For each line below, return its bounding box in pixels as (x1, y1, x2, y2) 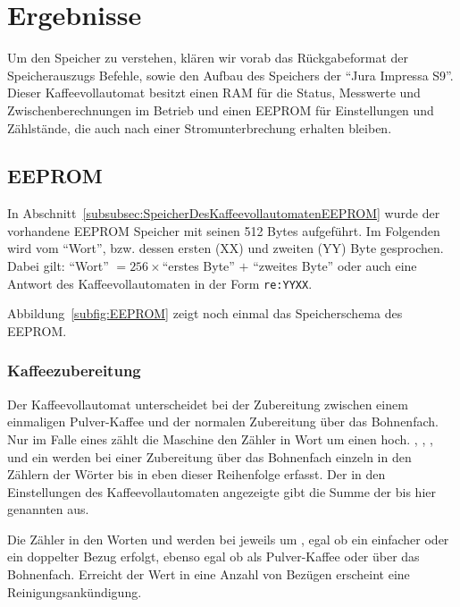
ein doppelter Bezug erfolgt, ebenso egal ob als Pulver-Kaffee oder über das (7, 547, 420, 566)
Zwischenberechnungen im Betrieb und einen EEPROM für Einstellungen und (7, 100, 434, 119)
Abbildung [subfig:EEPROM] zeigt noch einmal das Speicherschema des (7, 304, 403, 323)
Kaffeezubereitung (7, 359, 141, 382)
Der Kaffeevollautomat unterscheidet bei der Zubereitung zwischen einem (7, 394, 408, 413)
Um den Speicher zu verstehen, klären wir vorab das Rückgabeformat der (7, 48, 409, 67)
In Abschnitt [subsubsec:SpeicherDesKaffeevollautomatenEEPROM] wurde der (7, 204, 440, 223)
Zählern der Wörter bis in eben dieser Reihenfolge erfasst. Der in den (7, 465, 386, 484)
